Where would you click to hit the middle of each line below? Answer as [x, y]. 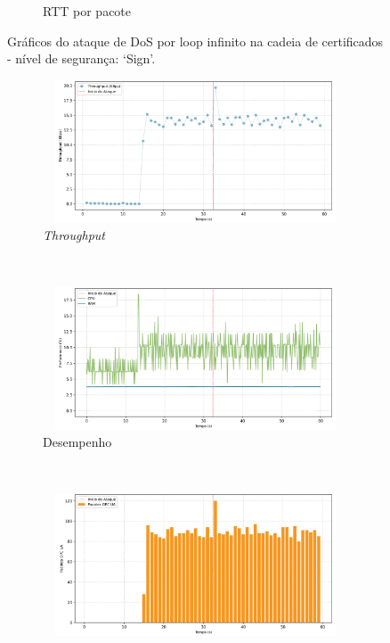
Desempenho [77, 442]
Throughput [74, 235]
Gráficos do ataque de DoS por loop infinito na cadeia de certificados [195, 41]
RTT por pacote [87, 11]
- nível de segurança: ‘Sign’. [81, 58]
